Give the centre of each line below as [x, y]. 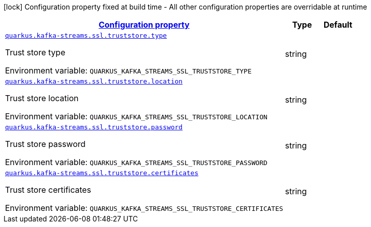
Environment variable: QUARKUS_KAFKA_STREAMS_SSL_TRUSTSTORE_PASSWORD [136, 162]
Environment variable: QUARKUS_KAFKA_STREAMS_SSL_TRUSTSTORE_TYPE [128, 70]
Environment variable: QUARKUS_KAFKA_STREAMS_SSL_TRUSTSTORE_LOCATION [136, 116]
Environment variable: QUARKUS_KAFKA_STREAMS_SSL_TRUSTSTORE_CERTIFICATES [144, 208]
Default [338, 25]
